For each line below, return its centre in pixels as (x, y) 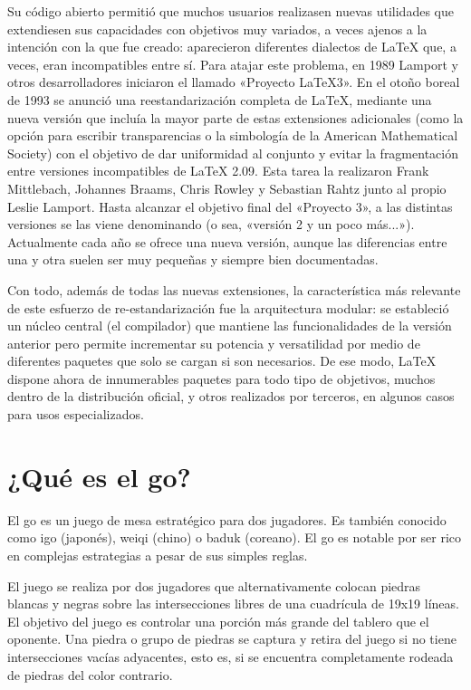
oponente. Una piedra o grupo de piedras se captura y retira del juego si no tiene (232, 639)
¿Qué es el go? (99, 476)
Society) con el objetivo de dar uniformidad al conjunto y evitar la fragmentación (233, 153)
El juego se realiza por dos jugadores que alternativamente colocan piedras (214, 585)
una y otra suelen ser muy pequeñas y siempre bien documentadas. (193, 259)
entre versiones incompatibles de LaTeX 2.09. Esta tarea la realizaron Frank (218, 171)
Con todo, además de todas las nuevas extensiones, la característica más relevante (234, 289)
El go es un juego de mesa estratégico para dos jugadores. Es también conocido (227, 519)
